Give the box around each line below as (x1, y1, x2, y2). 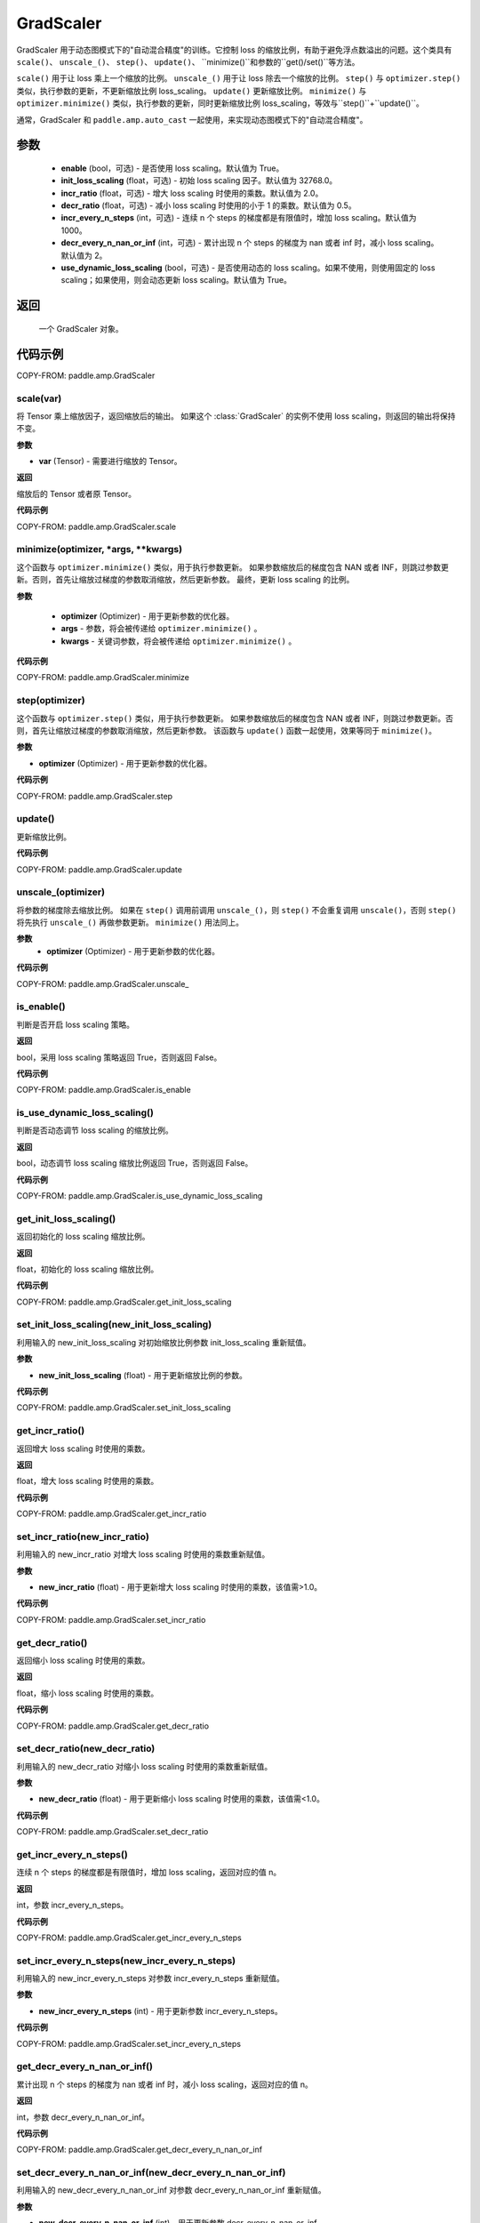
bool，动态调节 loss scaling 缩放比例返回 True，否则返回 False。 (16, 1158, 253, 1168)
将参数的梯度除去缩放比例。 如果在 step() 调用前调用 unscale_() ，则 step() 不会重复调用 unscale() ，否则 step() (16, 904, 457, 915)
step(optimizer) (16, 694, 85, 707)
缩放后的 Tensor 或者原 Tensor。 (16, 488, 137, 499)
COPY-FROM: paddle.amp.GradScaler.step (16, 790, 173, 801)
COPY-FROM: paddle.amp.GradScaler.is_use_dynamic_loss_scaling (16, 1191, 263, 1200)
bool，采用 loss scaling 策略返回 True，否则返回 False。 (16, 1052, 222, 1063)
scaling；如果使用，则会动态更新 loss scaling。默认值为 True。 (60, 275, 292, 285)
